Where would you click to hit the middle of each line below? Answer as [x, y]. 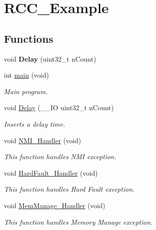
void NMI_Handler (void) [43, 140]
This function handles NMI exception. [60, 156]
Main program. [26, 91]
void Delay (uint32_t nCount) [50, 58]
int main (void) [26, 75]
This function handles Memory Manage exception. [78, 222]
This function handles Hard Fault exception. [69, 189]
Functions [29, 38]
